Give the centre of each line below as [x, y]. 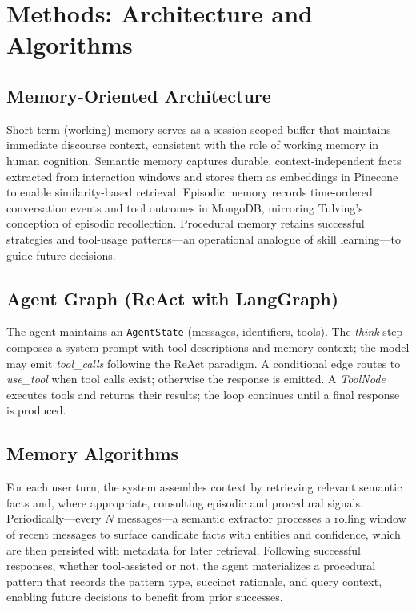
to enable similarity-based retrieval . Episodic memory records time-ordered [190, 192]
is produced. [36, 410]
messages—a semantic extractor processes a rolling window [262, 518]
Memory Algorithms [93, 453]
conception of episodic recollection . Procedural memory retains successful [186, 223]
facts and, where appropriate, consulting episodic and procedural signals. [185, 502]
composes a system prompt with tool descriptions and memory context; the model [208, 347]
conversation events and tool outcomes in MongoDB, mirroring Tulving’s [185, 207]
